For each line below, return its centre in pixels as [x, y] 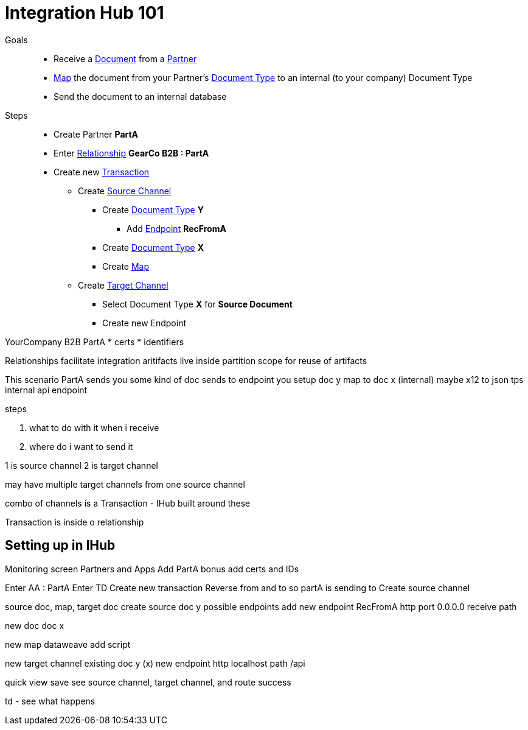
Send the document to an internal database [140, 96]
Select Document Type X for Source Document [197, 304]
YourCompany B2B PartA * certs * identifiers [95, 342]
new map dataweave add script [68, 644]
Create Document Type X [153, 247]
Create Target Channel [123, 285]
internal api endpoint [46, 390]
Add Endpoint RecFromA [176, 228]
